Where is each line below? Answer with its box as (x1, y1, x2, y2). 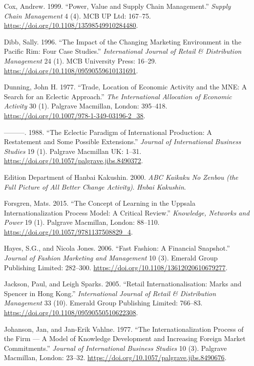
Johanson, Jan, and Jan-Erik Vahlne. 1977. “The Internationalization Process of (4, 323, 244, 334)
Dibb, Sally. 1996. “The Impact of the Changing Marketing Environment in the (4, 36, 241, 46)
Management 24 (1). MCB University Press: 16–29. (4, 55, 157, 65)
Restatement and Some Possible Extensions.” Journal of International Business (4, 136, 241, 147)
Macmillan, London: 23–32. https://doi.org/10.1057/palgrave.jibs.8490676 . (4, 352, 227, 363)
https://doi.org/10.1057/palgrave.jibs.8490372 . (4, 155, 143, 166)
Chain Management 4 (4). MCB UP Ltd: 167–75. (4, 10, 151, 21)
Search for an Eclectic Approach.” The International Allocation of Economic (4, 91, 232, 101)
